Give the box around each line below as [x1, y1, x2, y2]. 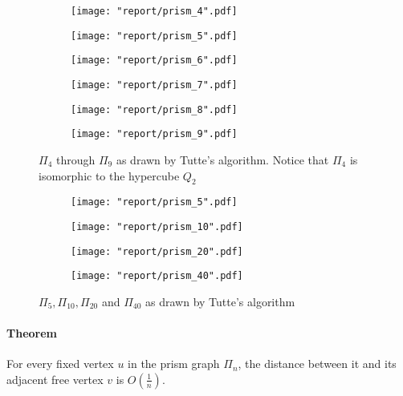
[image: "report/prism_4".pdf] [71, 6, 238, 17]
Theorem [6, 325, 57, 341]
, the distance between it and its [238, 355, 397, 372]
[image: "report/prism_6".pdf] [71, 55, 238, 67]
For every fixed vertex [6, 355, 114, 372]
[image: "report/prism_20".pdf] [71, 245, 243, 257]
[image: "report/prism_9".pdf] [71, 128, 238, 140]
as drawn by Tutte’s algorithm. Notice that [116, 151, 329, 168]
